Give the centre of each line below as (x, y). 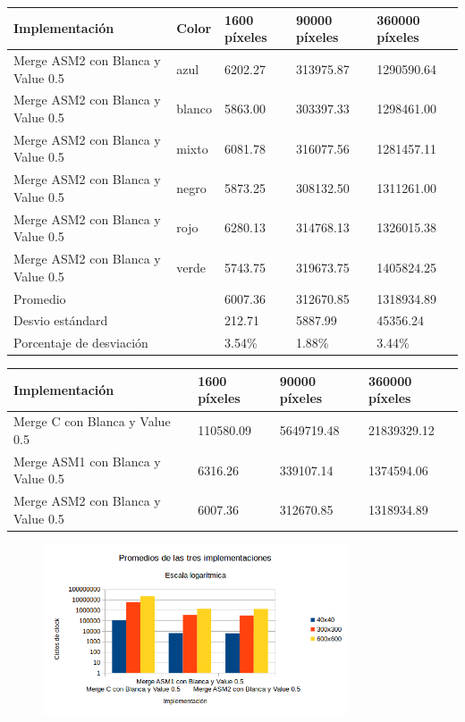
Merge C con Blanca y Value (92, 421)
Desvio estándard (61, 320)
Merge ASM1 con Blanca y (87, 461)
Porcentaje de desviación (81, 343)
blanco (194, 109)
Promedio (40, 298)
